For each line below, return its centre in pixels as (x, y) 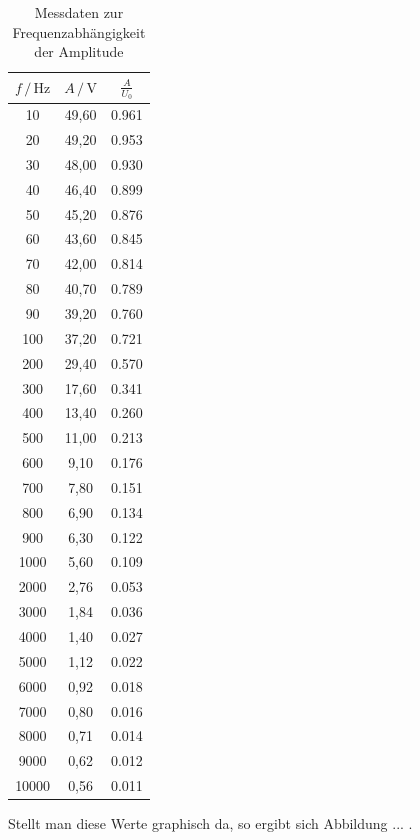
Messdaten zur (79, 12)
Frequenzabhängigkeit (79, 31)
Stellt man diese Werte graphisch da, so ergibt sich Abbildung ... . (210, 823)
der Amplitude (79, 51)
